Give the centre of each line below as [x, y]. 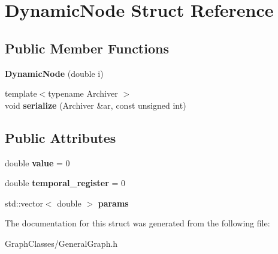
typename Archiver [83, 93]
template [21, 93]
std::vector [24, 203]
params [113, 203]
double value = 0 [37, 162]
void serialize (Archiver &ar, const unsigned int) [96, 105]
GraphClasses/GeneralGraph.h [61, 243]
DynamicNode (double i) [54, 73]
